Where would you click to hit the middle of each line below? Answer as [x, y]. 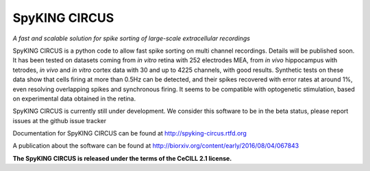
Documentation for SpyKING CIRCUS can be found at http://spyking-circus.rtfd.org [129, 133]
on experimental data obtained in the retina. [74, 98]
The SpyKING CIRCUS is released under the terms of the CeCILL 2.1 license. [122, 158]
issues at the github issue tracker [59, 120]
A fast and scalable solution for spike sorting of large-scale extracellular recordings [131, 38]
